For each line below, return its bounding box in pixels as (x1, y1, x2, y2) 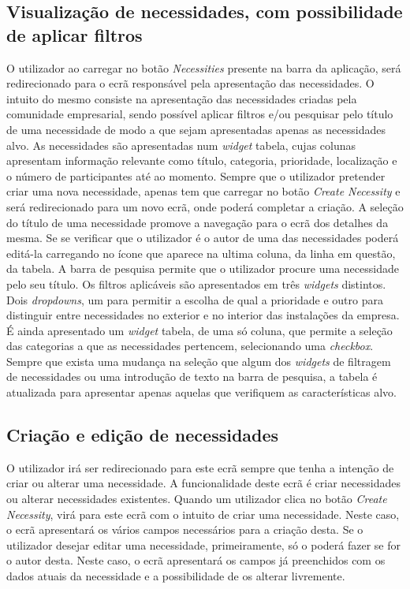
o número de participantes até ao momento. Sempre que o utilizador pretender (6, 167, 386, 184)
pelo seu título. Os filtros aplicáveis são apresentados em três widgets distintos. (6, 275, 386, 292)
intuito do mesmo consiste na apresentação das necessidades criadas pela (6, 90, 357, 106)
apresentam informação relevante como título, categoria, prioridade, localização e (6, 152, 397, 169)
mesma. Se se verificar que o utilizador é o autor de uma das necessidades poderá (6, 229, 399, 246)
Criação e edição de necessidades (6, 423, 279, 447)
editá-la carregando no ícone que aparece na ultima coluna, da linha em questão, (6, 244, 396, 261)
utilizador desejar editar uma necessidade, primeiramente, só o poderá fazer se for (6, 536, 401, 553)
